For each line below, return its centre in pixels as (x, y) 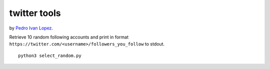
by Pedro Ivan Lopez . (31, 28)
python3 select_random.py (50, 55)
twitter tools (35, 13)
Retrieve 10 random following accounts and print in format (69, 37)
